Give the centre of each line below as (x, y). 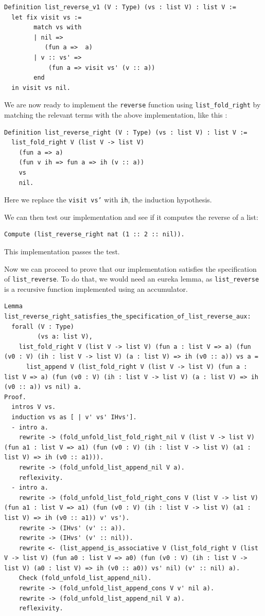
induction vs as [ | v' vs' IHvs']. (74, 417)
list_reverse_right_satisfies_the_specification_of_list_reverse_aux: (128, 317)
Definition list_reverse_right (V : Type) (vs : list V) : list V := (126, 132)
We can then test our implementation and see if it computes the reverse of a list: (131, 217)
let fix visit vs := (47, 17)
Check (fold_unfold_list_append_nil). (85, 578)
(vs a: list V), (65, 337)
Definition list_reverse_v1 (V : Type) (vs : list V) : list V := (120, 7)
